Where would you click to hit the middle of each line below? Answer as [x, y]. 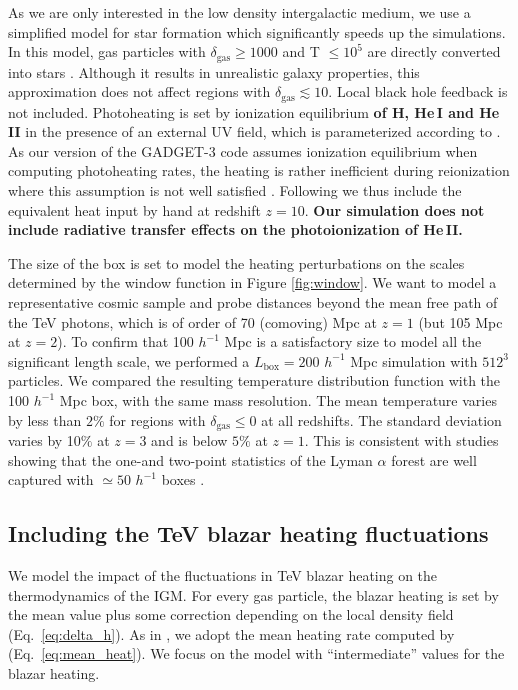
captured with [51, 479]
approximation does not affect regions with [139, 91]
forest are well [434, 459]
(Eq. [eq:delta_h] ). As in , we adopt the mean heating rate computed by [231, 633]
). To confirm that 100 [125, 341]
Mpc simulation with [414, 360]
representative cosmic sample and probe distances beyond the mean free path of [253, 302]
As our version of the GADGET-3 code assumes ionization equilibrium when [243, 150]
